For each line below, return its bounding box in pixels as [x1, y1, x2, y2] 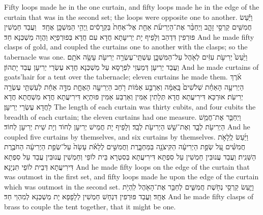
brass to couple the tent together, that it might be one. [4, 201, 176, 211]
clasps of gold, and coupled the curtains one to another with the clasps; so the [4, 41, 248, 52]
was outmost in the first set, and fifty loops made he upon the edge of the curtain [4, 171, 259, 182]
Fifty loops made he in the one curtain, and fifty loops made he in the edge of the [4, 2, 259, 12]
